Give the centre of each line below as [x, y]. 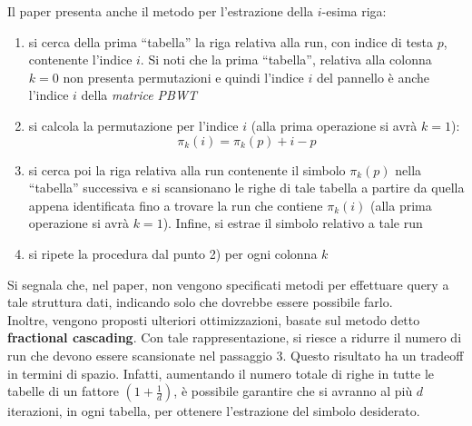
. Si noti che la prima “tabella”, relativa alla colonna [286, 59]
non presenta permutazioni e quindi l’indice [183, 77]
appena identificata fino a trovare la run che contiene [176, 205]
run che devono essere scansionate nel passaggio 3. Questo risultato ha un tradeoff [236, 355]
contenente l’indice [80, 59]
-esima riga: [354, 11]
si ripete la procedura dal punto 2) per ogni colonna [173, 253]
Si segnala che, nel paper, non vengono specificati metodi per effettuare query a [228, 284]
